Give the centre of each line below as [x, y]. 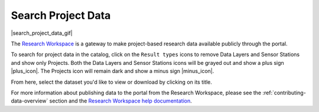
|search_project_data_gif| [42, 33]
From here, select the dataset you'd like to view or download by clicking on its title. [112, 82]
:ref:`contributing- [284, 93]
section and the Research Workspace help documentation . [121, 101]
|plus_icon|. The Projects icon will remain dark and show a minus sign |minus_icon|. [113, 71]
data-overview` [30, 101]
